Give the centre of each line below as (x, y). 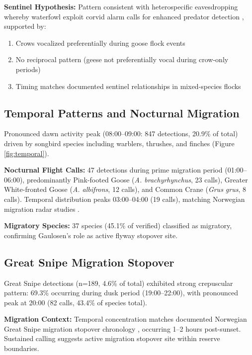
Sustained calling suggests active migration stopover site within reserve (112, 338)
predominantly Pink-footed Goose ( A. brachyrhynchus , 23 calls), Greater (137, 179)
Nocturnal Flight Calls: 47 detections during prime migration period (113, 170)
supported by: (25, 26)
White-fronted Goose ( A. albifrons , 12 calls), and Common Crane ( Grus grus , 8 (125, 189)
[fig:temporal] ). (27, 153)
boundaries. (22, 348)
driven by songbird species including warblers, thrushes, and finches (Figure (119, 143)
